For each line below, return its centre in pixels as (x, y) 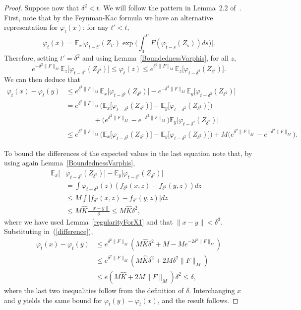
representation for (31, 27)
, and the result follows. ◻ (198, 300)
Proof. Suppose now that (42, 7)
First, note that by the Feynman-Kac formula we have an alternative (109, 17)
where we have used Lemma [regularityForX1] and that (89, 221)
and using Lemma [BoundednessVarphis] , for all (155, 58)
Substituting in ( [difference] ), (49, 231)
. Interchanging (212, 290)
